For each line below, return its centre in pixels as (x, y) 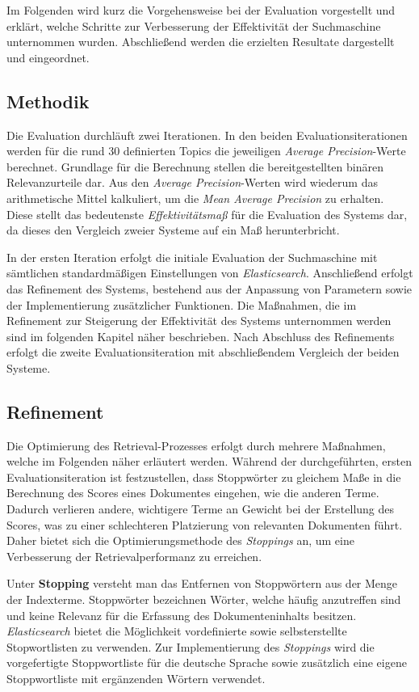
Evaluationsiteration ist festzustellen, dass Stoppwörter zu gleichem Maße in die (204, 477)
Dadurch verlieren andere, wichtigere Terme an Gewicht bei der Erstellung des (201, 509)
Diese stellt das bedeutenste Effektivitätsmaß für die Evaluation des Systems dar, (207, 214)
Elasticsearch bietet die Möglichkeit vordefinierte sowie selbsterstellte (177, 631)
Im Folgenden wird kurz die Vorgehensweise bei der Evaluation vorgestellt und (201, 10)
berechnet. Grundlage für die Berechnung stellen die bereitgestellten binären (195, 166)
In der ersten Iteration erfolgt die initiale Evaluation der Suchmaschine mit (192, 257)
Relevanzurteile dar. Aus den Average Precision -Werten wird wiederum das (192, 182)
